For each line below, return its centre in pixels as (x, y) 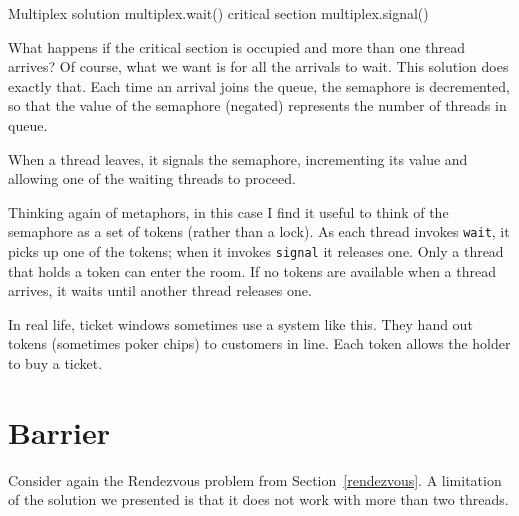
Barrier (59, 431)
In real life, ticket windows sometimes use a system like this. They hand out (240, 323)
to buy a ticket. (55, 363)
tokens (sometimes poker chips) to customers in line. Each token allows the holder (259, 343)
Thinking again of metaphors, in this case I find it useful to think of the (228, 211)
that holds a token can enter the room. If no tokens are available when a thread (252, 270)
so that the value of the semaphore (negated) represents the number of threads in (257, 105)
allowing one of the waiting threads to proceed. (152, 178)
